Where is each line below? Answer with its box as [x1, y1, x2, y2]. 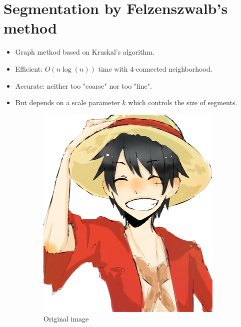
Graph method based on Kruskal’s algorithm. [15, 47, 154, 57]
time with [98, 63, 128, 74]
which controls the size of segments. [128, 97, 237, 108]
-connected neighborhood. [133, 63, 212, 74]
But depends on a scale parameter [15, 97, 120, 108]
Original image [43, 313, 89, 324]
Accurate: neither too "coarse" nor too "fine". [15, 80, 152, 91]
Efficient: [15, 63, 43, 74]
